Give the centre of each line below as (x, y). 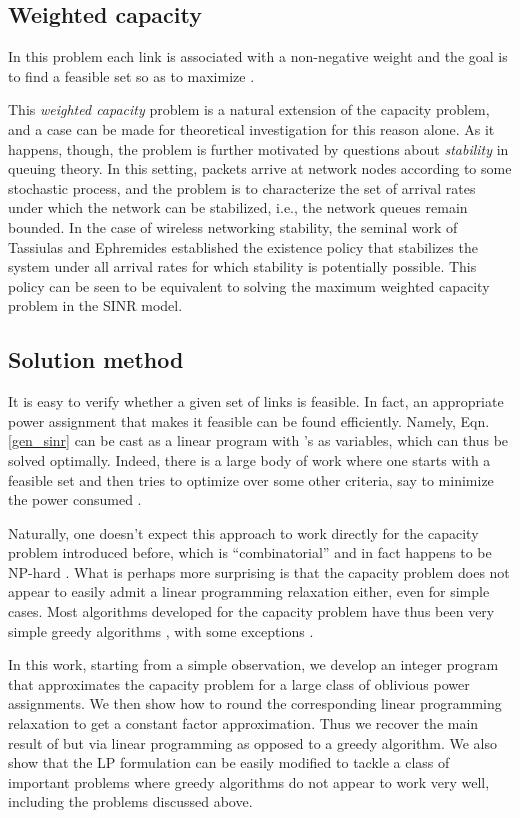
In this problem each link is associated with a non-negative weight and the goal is (258, 56)
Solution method (96, 359)
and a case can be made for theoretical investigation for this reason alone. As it (251, 128)
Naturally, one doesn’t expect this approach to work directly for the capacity (243, 532)
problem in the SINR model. (95, 305)
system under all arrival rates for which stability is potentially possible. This (242, 266)
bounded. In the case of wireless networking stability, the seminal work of (233, 226)
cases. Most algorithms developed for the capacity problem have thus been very (251, 611)
